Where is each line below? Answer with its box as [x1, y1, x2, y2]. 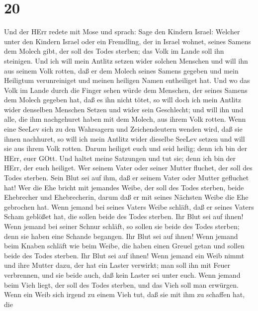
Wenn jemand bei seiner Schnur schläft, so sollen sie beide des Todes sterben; [4, 221, 240, 231]
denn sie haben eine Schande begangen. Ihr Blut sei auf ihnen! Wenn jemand [4, 231, 238, 241]
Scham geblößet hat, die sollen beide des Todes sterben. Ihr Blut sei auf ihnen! [4, 211, 244, 222]
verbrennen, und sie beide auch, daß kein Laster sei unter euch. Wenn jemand [4, 269, 241, 280]
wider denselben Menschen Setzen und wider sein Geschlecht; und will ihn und [4, 104, 244, 114]
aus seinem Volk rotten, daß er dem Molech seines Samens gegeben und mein [4, 65, 239, 76]
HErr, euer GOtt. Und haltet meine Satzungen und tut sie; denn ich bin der [4, 153, 236, 163]
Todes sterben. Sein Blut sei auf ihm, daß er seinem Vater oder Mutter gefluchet [4, 172, 249, 183]
